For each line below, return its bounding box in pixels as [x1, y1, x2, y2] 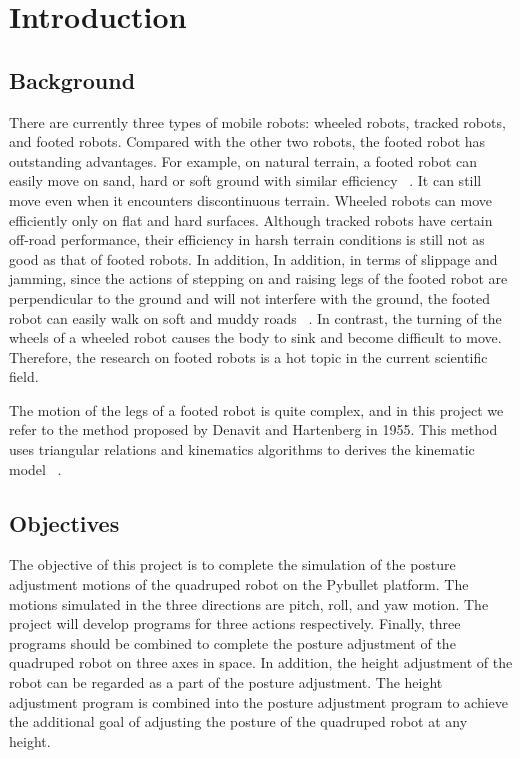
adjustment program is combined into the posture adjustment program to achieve [9, 691, 509, 712]
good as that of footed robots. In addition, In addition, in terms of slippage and [9, 248, 498, 269]
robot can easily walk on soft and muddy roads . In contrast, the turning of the [9, 307, 502, 328]
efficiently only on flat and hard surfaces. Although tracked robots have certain [9, 209, 493, 230]
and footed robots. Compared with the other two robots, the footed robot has [9, 131, 486, 152]
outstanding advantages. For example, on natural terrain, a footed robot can [9, 150, 478, 171]
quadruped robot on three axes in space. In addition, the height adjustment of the [9, 652, 513, 673]
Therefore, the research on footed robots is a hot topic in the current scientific [9, 346, 488, 367]
